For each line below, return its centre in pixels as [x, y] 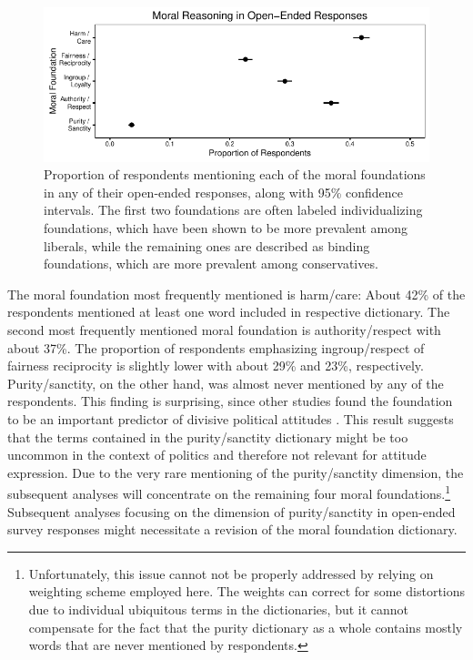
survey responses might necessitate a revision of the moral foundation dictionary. [232, 529]
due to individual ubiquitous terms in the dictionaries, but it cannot [219, 609]
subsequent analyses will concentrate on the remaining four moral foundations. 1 [229, 492]
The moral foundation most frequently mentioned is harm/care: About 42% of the [236, 294]
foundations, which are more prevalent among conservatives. [211, 264]
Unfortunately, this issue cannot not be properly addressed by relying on [231, 573]
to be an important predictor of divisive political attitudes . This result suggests [231, 418]
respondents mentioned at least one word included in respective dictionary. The [229, 312]
